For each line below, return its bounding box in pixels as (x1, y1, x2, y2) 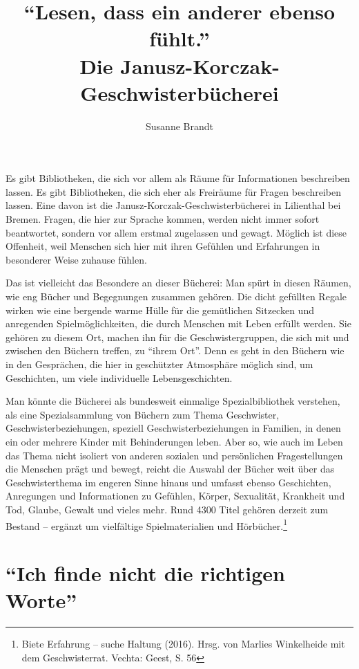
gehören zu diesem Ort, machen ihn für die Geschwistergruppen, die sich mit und (6, 329, 349, 344)
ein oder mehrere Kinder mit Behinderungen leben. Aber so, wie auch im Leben (6, 434, 343, 448)
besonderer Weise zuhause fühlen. (6, 252, 147, 266)
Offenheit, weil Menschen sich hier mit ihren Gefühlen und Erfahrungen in (6, 239, 320, 253)
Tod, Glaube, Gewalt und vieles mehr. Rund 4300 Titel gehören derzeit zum (6, 502, 329, 516)
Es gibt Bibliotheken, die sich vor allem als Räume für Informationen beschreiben (6, 171, 350, 185)
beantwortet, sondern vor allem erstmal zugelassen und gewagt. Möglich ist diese (6, 225, 347, 239)
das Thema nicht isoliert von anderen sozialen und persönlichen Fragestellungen (6, 448, 343, 462)
